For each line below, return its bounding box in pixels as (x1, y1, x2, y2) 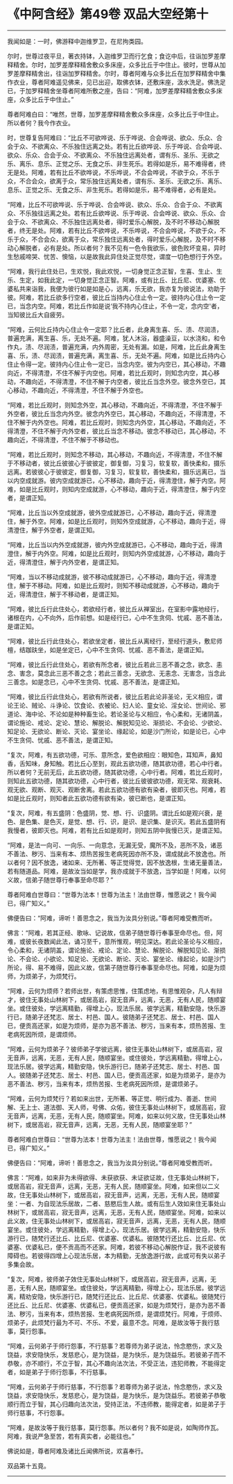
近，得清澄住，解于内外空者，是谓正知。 (7, 558, 123, 566)
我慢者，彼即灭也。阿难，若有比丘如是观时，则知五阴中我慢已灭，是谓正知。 (7, 826, 226, 834)
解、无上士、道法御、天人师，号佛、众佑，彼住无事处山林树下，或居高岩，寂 (7, 1103, 226, 1111)
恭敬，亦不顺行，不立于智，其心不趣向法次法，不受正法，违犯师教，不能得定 (7, 1359, 226, 1367)
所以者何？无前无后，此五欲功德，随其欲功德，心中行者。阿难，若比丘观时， (7, 768, 226, 776)
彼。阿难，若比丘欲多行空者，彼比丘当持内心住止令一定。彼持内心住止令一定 (7, 293, 226, 301)
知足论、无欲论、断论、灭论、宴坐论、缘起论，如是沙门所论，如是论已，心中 (7, 727, 226, 735)
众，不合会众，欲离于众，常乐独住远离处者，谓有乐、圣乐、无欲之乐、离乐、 (7, 176, 226, 185)
